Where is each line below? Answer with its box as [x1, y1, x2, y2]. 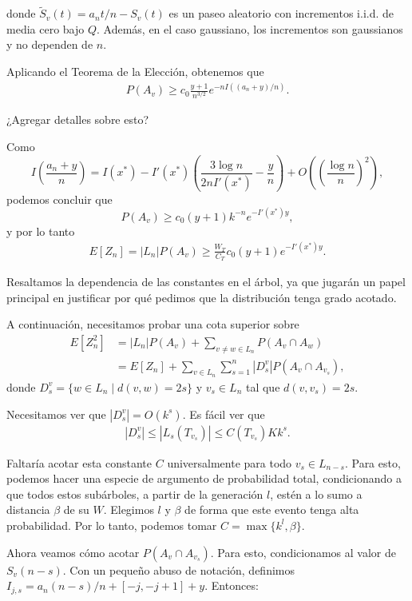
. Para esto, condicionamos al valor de [210, 543, 397, 560]
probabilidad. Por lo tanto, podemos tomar [6, 516, 217, 533]
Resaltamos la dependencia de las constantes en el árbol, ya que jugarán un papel [6, 273, 406, 290]
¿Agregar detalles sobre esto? [6, 111, 149, 128]
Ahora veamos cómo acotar [6, 543, 140, 560]
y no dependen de [6, 36, 93, 53]
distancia [6, 501, 50, 518]
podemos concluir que [6, 190, 113, 207]
